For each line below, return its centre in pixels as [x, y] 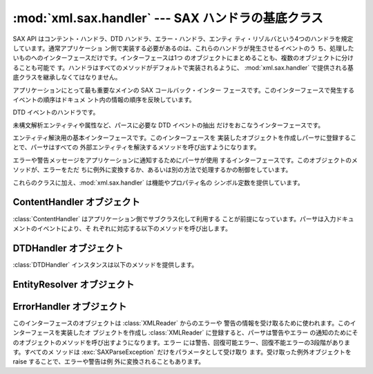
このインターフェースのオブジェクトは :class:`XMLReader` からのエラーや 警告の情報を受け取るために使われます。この [181, 323]
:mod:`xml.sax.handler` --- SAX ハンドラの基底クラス [168, 18]
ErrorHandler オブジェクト [70, 307]
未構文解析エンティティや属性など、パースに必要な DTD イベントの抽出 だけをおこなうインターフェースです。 [169, 125]
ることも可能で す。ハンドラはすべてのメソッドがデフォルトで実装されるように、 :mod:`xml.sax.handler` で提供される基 [183, 67]
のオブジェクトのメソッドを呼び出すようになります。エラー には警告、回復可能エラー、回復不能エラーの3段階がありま [182, 342]
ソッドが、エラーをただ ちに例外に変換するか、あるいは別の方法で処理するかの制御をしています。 [152, 170]
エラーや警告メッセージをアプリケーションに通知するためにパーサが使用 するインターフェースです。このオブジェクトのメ [185, 160]
